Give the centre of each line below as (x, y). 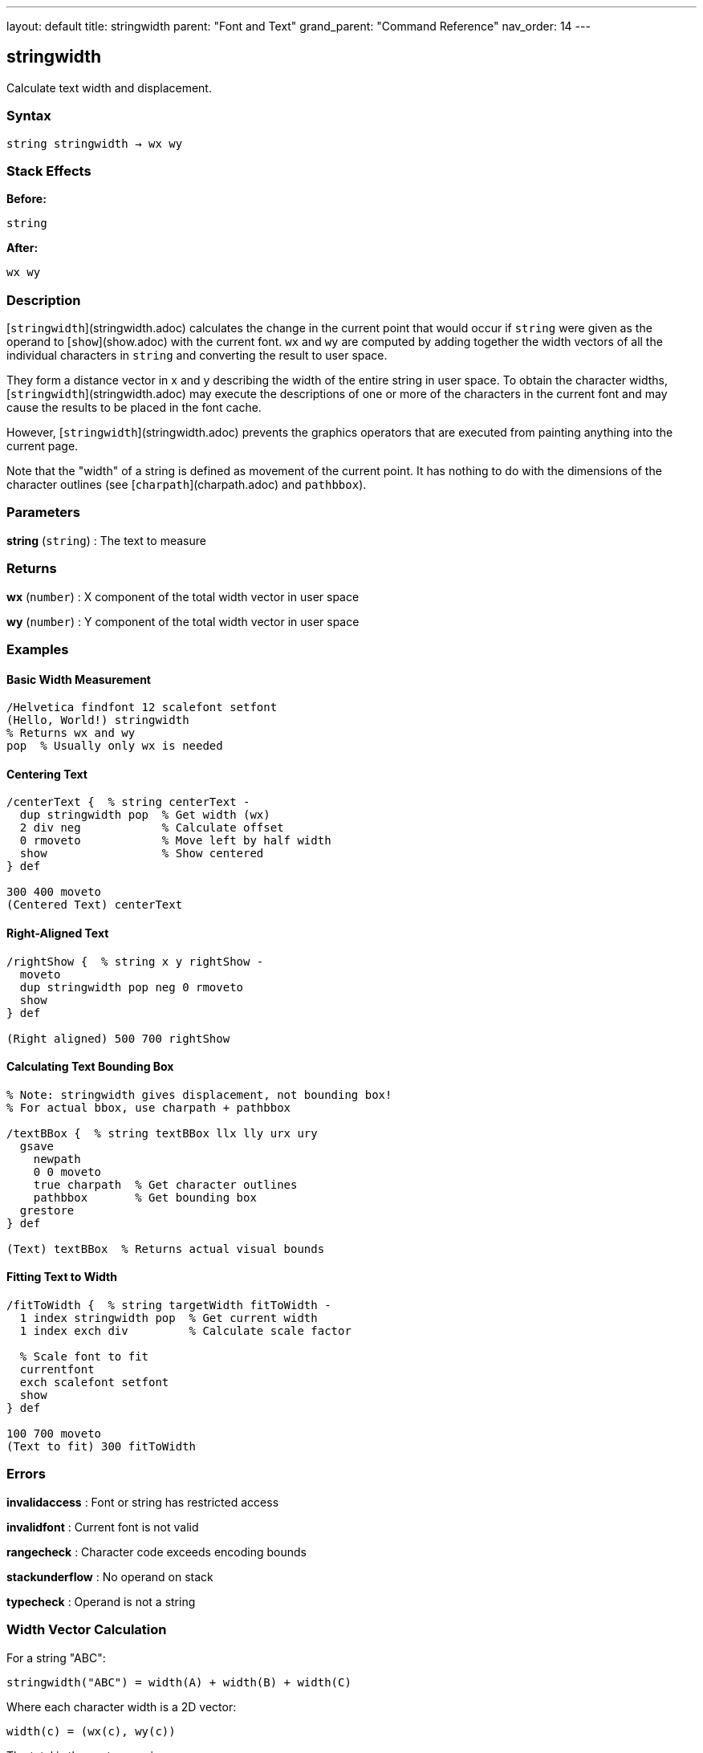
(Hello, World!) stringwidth (98, 720)
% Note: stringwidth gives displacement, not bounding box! (199, 1094)
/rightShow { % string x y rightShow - (135, 961)
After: (22, 248)
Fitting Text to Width (62, 1277)
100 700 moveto (54, 1434)
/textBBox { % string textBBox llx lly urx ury (162, 1133)
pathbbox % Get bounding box (145, 1197)
